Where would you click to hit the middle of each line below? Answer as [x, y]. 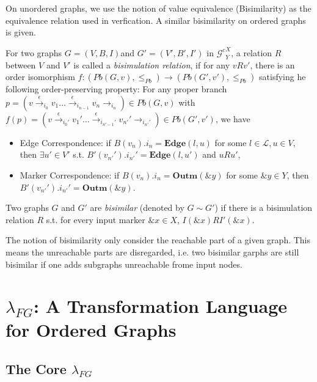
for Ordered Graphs [91, 330]
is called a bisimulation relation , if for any [152, 64]
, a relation [252, 52]
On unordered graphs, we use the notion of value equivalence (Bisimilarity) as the [158, 8]
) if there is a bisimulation [264, 208]
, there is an [272, 64]
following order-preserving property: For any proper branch [116, 89]
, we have [233, 118]
